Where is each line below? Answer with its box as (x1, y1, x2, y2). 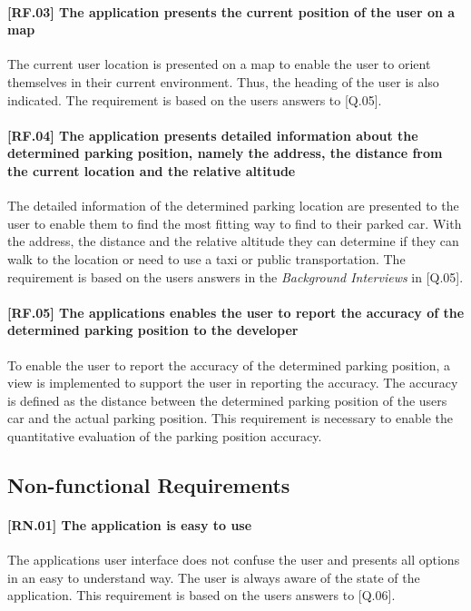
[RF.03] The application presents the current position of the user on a (7, 2, 456, 21)
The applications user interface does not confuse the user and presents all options (7, 550, 460, 569)
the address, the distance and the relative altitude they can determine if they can (7, 232, 459, 251)
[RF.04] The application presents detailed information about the (7, 125, 418, 144)
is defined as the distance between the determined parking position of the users (7, 390, 447, 409)
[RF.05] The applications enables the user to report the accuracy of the (7, 302, 465, 321)
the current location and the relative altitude (7, 161, 296, 180)
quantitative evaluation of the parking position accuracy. (7, 426, 322, 445)
